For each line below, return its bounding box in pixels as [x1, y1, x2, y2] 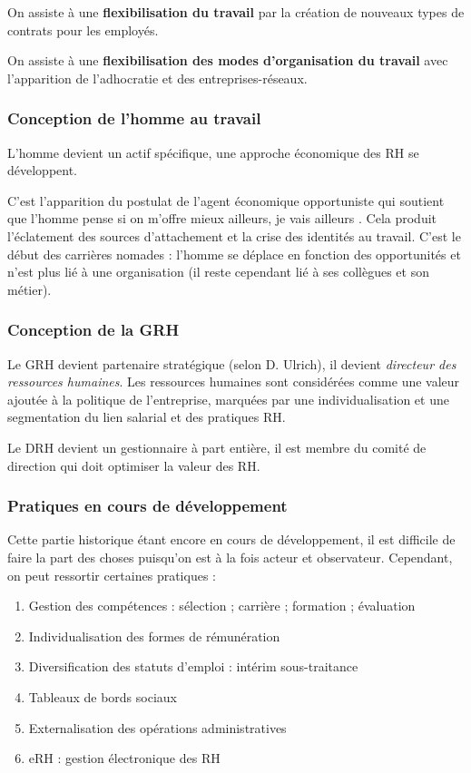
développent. [7, 161, 78, 180]
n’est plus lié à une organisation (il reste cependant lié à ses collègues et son [7, 262, 429, 281]
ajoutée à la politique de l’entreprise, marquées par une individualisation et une [7, 389, 449, 408]
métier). [7, 279, 52, 298]
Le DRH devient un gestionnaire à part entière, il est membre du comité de [7, 437, 427, 456]
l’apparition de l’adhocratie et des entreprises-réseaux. [7, 68, 308, 87]
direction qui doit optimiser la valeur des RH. [7, 455, 260, 475]
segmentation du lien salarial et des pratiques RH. [7, 407, 286, 426]
